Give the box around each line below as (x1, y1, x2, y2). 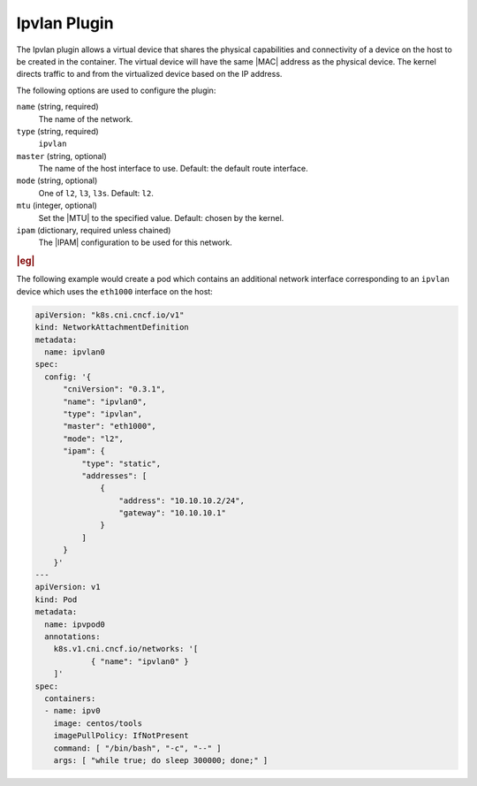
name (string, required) (16, 102, 99, 112)
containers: (44, 693, 96, 703)
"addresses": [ (80, 470, 148, 481)
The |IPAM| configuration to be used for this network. (38, 237, 233, 248)
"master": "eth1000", (63, 421, 156, 431)
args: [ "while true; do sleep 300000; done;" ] (53, 755, 269, 765)
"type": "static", (80, 458, 162, 469)
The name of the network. (38, 113, 133, 124)
